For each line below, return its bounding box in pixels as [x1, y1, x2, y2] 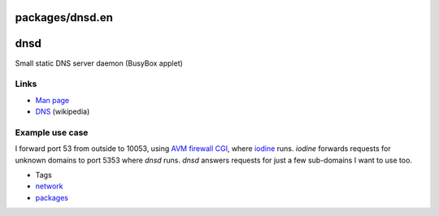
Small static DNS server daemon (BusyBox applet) [15, 58, 183, 68]
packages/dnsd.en [15, 11, 113, 24]
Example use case [15, 127, 89, 138]
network [35, 181, 63, 191]
